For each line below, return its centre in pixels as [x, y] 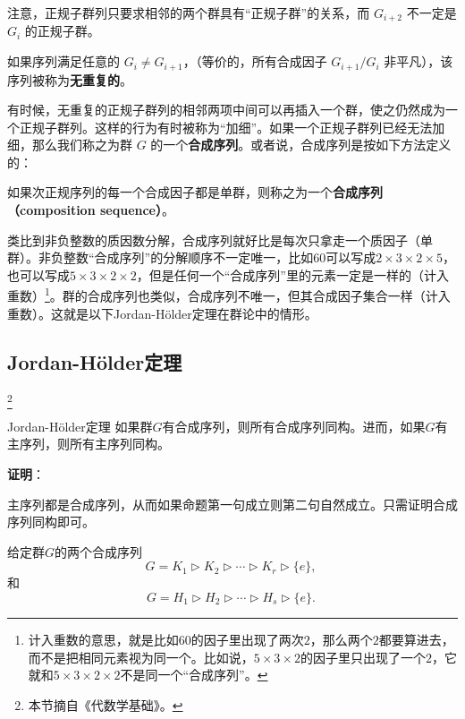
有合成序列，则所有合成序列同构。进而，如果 [294, 426]
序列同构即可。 [51, 522]
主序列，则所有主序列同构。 [89, 444]
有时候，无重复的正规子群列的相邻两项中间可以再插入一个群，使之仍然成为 [226, 110]
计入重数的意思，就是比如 [103, 639]
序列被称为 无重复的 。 [70, 79]
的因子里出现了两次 [247, 639]
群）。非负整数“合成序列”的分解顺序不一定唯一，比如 [161, 257]
